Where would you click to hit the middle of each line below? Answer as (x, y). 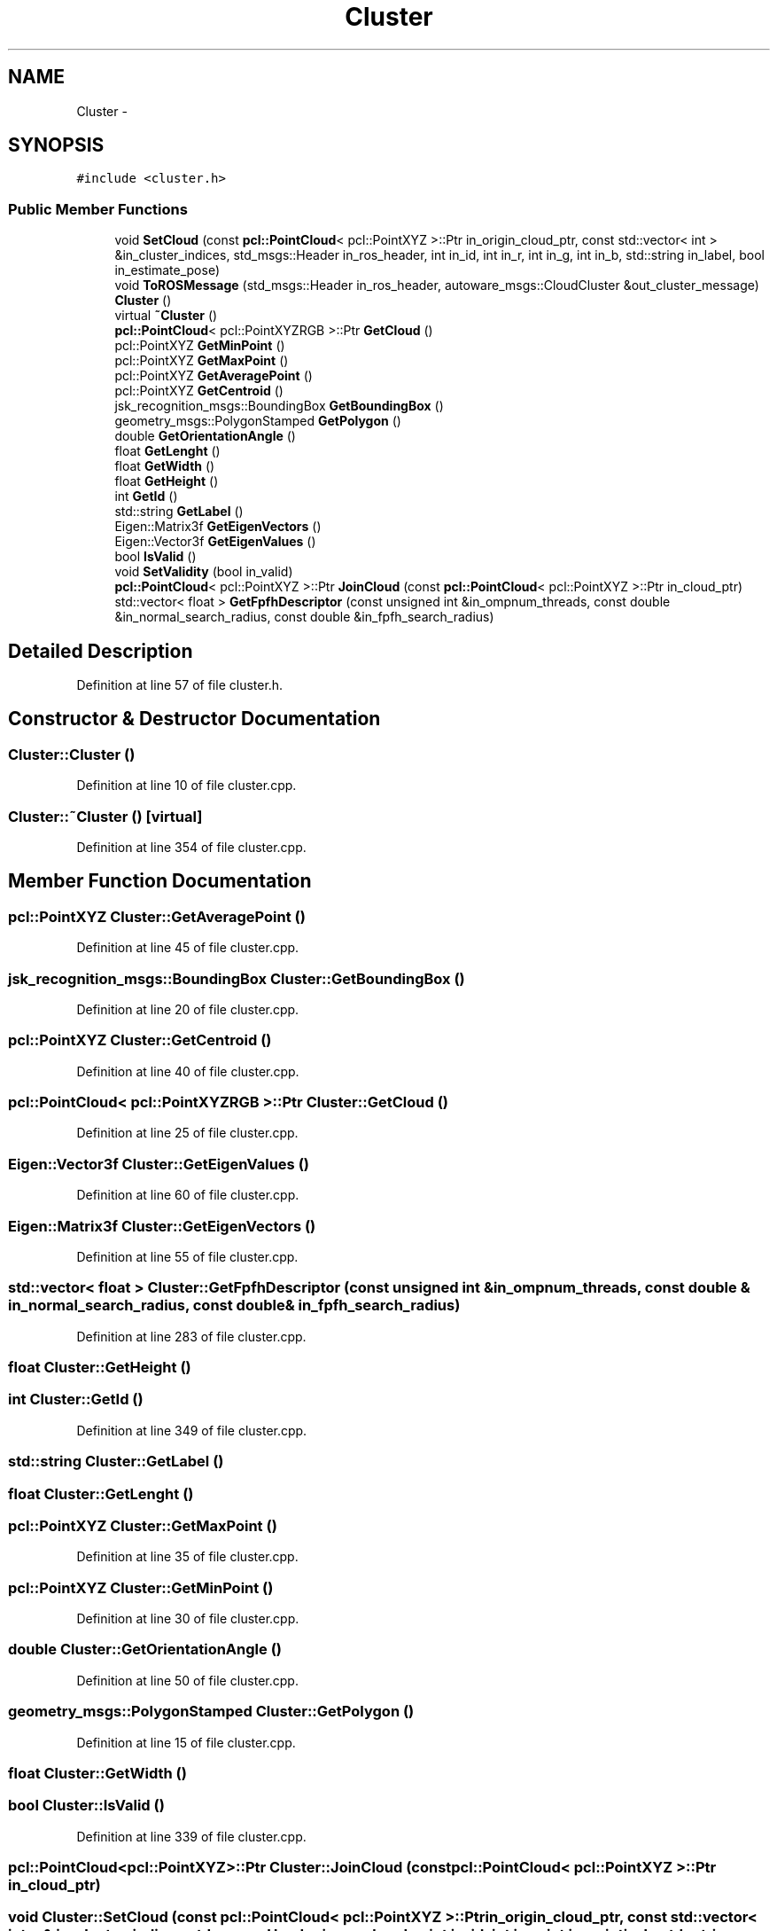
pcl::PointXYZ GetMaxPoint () (202, 361)
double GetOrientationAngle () (205, 436)
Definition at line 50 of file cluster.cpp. (187, 1680)
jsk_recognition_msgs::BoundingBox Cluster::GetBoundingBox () (237, 978)
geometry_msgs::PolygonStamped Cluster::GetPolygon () (211, 1712)
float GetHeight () (167, 481)
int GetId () (146, 496)
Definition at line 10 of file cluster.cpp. (186, 786)
